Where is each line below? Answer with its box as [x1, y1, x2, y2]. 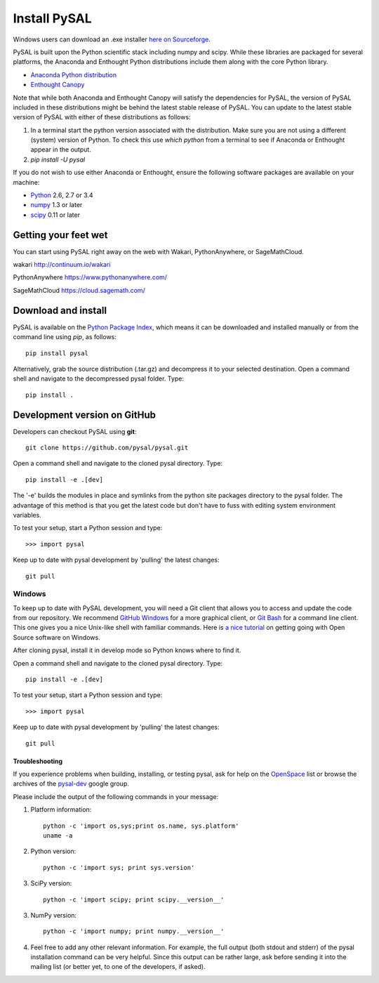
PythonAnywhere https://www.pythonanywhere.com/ [13, 273, 168, 282]
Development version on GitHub [13, 409, 157, 421]
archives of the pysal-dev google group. [13, 779, 129, 788]
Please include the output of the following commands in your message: [13, 792, 219, 800]
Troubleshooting [13, 757, 63, 765]
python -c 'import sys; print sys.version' [43, 864, 195, 871]
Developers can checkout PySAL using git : [13, 427, 137, 435]
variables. [13, 510, 41, 519]
